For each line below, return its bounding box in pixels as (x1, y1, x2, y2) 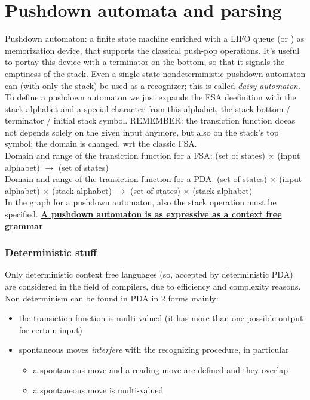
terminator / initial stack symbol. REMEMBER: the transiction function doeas (5, 114, 296, 127)
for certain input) (19, 323, 83, 336)
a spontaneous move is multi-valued (33, 383, 164, 396)
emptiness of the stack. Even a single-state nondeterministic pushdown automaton (5, 67, 306, 79)
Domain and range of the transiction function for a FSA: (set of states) (5, 149, 266, 162)
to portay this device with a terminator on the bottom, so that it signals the (5, 56, 285, 68)
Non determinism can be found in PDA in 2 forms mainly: (5, 291, 219, 304)
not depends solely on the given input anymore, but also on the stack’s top (5, 125, 279, 138)
